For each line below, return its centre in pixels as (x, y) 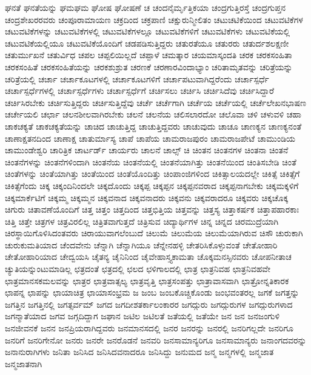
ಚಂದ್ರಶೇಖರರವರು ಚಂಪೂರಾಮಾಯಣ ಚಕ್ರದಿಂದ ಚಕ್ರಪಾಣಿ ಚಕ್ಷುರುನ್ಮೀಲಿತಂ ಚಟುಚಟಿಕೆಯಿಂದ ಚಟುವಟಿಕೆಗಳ (154, 19)
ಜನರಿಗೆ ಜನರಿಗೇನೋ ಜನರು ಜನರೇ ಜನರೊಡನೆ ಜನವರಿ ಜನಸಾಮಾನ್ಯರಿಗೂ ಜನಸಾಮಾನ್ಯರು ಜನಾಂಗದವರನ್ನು (156, 340)
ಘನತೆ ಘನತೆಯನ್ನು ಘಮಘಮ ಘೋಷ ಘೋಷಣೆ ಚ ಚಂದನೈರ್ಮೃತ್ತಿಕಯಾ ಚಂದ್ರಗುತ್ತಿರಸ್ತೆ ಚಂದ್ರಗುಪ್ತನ (145, 7)
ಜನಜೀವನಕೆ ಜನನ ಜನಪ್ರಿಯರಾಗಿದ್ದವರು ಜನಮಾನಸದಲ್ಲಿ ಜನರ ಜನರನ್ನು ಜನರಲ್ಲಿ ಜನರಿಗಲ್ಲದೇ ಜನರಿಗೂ (149, 328)
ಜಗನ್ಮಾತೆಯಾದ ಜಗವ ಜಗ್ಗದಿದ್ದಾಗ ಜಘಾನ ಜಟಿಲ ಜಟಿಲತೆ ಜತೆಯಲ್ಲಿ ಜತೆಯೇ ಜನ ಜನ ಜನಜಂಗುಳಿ (142, 316)
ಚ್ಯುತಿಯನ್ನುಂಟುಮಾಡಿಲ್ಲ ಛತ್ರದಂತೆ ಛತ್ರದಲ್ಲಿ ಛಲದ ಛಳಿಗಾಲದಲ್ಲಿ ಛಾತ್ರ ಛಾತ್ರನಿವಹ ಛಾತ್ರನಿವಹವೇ (138, 269)
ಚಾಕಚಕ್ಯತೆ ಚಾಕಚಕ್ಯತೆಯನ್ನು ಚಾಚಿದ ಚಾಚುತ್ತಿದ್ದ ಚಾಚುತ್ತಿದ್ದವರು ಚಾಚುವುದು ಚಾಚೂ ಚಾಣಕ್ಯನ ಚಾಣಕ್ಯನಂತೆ (153, 126)
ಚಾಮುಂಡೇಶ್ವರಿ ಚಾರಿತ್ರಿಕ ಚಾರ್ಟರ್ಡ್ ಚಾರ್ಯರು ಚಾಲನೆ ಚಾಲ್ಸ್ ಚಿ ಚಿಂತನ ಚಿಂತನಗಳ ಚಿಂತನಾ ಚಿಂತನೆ (147, 150)
